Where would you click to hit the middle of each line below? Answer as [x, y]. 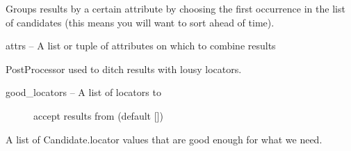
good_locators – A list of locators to [83, 92]
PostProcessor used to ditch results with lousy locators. [124, 69]
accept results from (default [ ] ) [98, 115]
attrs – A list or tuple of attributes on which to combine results [141, 46]
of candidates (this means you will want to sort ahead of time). [140, 22]
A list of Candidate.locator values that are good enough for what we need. [164, 139]
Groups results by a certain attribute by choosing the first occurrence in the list [175, 8]
